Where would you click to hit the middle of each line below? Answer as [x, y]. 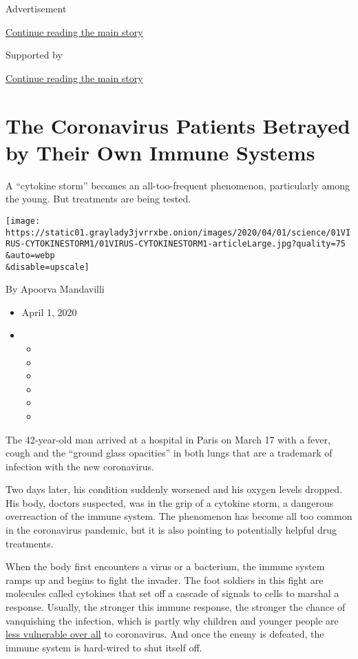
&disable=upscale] [48, 267]
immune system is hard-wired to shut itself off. [104, 647]
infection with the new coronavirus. [80, 466]
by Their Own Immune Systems [160, 152]
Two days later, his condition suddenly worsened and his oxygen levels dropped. [174, 489]
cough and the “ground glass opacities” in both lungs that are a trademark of [169, 453]
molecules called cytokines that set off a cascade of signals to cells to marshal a [172, 593]
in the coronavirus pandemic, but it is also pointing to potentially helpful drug [171, 530]
